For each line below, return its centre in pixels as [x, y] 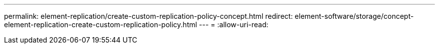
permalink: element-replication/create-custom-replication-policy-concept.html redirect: [149, 16]
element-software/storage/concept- [354, 16]
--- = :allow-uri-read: [234, 24]
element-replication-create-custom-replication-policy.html [101, 24]
